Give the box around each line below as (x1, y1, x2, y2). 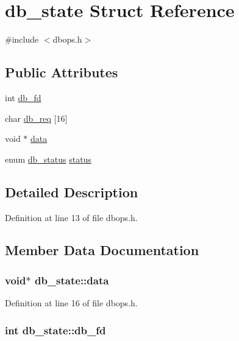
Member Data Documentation (5, 241, 199, 259)
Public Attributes (5, 63, 118, 82)
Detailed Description (5, 182, 138, 201)
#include (5, 33, 39, 46)
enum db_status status (5, 152, 91, 165)
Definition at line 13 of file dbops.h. (5, 211, 138, 223)
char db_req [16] (5, 111, 68, 124)
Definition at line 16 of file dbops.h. (5, 297, 138, 309)
